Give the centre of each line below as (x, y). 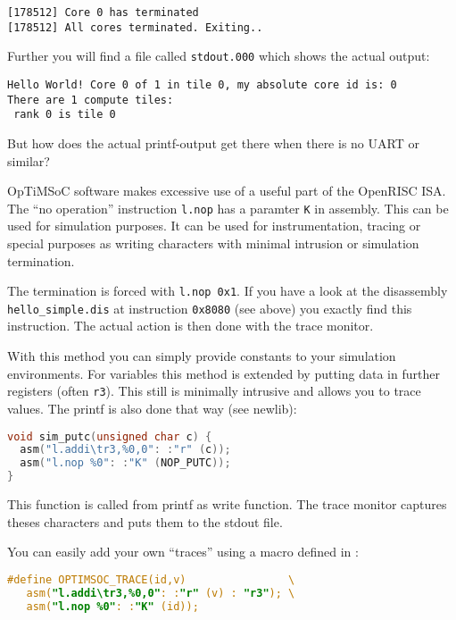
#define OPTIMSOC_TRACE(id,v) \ (151, 579)
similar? (29, 160)
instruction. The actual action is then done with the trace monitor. (191, 326)
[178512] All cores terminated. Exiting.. (135, 27)
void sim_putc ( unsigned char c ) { (110, 436)
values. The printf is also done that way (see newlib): (152, 408)
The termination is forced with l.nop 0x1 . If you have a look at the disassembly (228, 291)
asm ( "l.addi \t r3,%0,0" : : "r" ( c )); (125, 450)
